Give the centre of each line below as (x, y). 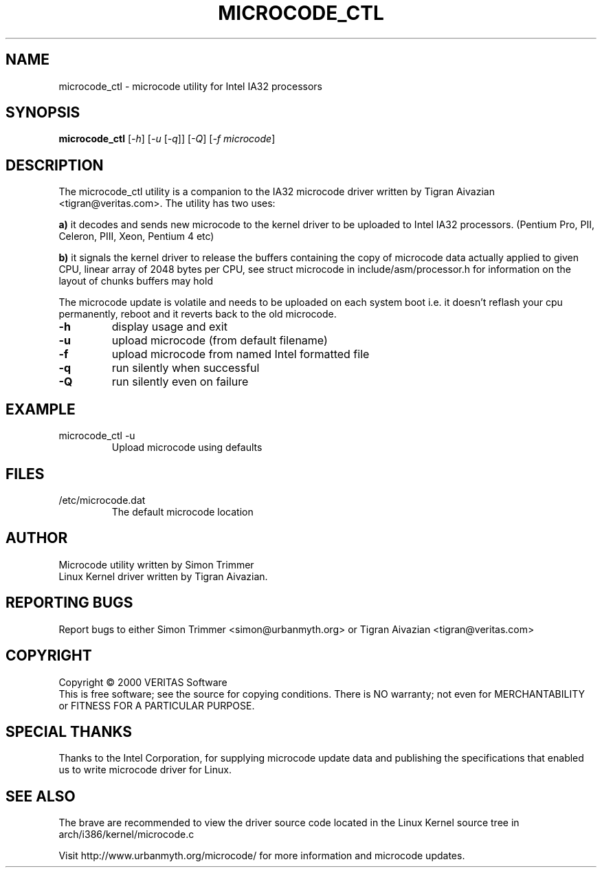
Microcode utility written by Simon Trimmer (156, 564)
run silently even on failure (180, 382)
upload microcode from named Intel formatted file (241, 354)
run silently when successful (186, 368)
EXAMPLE (41, 409)
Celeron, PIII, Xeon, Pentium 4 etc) (136, 236)
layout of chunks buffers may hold (136, 281)
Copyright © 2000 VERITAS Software (143, 682)
